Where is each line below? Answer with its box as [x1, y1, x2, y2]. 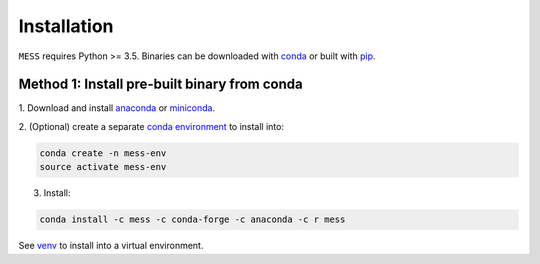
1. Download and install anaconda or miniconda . [18, 102, 215, 114]
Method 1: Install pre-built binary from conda [18, 76, 304, 93]
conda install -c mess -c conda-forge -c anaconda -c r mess [39, 214, 346, 225]
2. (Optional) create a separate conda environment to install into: [18, 120, 285, 132]
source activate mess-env [39, 161, 167, 173]
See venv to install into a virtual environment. [18, 240, 204, 252]
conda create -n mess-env [39, 147, 167, 159]
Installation [18, 15, 114, 37]
